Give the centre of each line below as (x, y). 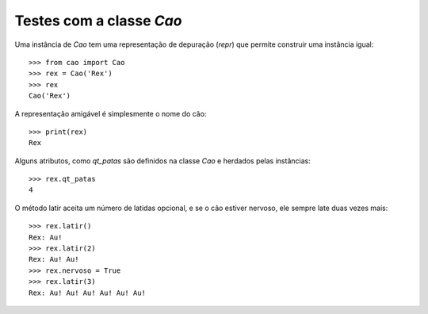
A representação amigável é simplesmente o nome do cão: (111, 113)
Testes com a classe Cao (98, 21)
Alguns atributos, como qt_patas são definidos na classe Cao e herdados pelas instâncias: (162, 161)
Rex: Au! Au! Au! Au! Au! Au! (88, 293)
